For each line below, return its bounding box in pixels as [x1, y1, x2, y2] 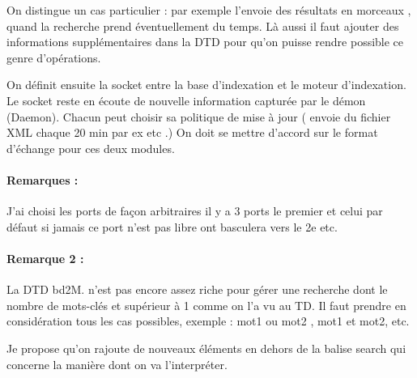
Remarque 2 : [6, 249, 84, 266]
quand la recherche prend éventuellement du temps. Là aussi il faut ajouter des [6, 17, 399, 34]
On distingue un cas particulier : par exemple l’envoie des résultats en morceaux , [6, 2, 411, 18]
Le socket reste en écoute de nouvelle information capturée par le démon [6, 91, 366, 108]
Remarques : [6, 171, 79, 188]
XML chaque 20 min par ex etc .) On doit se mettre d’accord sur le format [6, 124, 378, 141]
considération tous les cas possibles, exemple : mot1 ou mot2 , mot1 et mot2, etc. [6, 312, 410, 329]
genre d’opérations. [6, 49, 101, 66]
